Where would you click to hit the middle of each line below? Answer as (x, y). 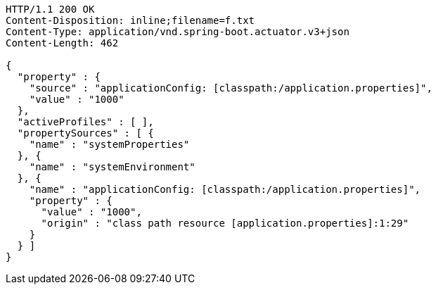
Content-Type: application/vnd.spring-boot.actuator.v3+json (178, 32)
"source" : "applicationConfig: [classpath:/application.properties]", (231, 88)
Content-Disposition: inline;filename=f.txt (130, 20)
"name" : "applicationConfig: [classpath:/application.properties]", (225, 189)
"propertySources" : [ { (85, 133)
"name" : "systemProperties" (109, 144)
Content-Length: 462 (62, 43)
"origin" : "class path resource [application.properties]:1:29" (225, 223)
